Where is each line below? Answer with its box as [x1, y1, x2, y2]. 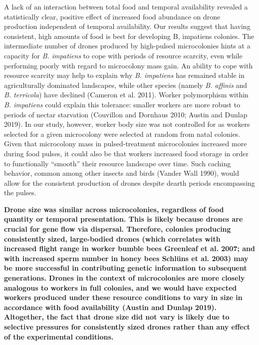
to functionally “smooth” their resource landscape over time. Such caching [4, 158, 231, 168]
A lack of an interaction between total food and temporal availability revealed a [4, 1, 248, 11]
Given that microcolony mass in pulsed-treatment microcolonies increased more [4, 138, 247, 149]
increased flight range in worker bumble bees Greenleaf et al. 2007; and [4, 243, 255, 254]
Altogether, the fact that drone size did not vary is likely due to [4, 312, 230, 322]
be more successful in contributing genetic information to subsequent [4, 263, 247, 273]
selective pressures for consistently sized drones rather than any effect [4, 322, 251, 332]
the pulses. [4, 187, 36, 198]
